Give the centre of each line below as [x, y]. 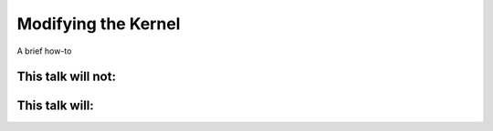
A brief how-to [44, 51]
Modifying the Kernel [99, 24]
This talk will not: [66, 77]
